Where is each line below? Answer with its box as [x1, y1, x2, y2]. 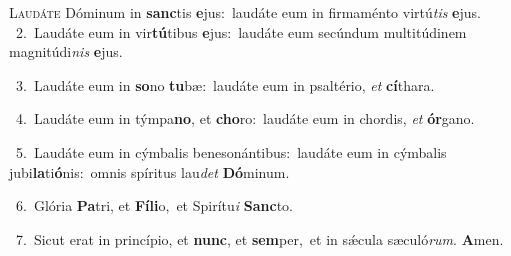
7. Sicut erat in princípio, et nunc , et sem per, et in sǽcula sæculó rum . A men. [15, 228, 504, 249]
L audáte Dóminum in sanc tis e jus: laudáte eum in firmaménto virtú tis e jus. [9, 2, 481, 22]
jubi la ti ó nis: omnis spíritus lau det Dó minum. [9, 161, 290, 182]
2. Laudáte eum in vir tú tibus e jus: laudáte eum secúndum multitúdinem [15, 21, 467, 42]
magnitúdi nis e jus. [9, 41, 123, 62]
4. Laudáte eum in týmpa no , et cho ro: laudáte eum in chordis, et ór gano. [15, 108, 475, 129]
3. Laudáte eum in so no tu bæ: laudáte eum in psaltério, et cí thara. [15, 74, 435, 95]
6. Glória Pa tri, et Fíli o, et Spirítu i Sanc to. [15, 195, 293, 216]
